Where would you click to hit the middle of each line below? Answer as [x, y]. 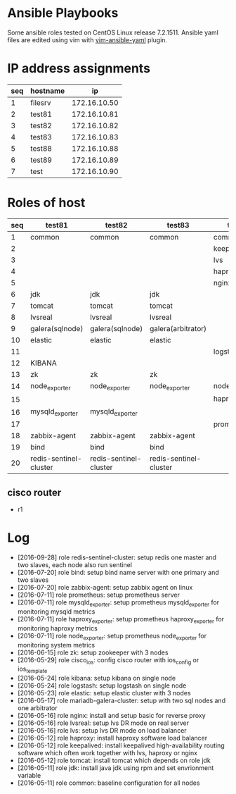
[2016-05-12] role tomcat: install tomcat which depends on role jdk [114, 761]
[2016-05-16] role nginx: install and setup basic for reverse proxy [111, 716]
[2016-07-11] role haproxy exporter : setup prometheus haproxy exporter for [121, 620]
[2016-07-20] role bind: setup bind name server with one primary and [118, 573]
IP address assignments [79, 69]
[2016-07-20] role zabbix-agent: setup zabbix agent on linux [105, 588]
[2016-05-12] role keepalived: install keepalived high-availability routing [121, 745]
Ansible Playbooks [63, 13]
